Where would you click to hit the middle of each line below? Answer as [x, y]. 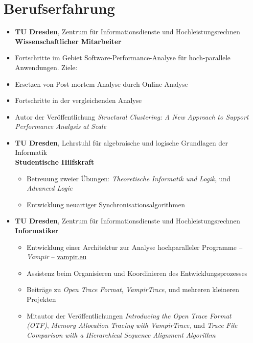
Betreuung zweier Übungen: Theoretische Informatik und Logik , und [128, 178]
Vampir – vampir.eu [57, 257]
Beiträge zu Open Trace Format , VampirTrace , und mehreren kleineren [133, 289]
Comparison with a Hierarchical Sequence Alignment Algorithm [121, 334]
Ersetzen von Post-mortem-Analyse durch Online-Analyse [101, 84]
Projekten [41, 299]
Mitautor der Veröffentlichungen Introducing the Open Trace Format [129, 315]
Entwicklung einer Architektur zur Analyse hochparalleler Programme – [135, 247]
